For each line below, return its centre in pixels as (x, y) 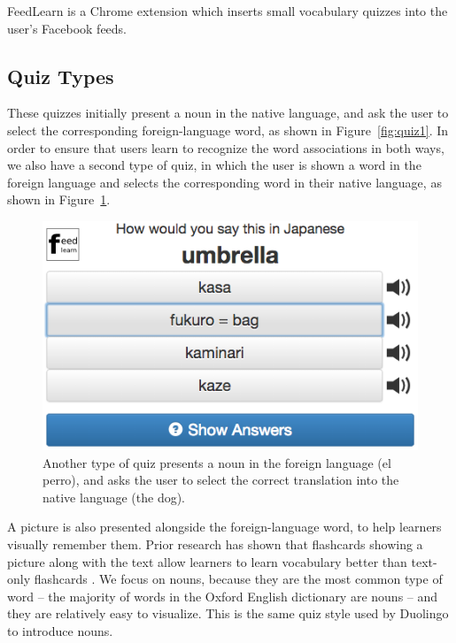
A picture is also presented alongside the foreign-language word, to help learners (224, 527)
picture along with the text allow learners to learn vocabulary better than (207, 561)
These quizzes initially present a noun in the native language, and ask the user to (228, 113)
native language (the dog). (114, 497)
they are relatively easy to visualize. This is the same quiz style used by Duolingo (228, 613)
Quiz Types (61, 76)
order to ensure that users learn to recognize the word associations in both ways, (226, 147)
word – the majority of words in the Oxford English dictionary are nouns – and (223, 596)
